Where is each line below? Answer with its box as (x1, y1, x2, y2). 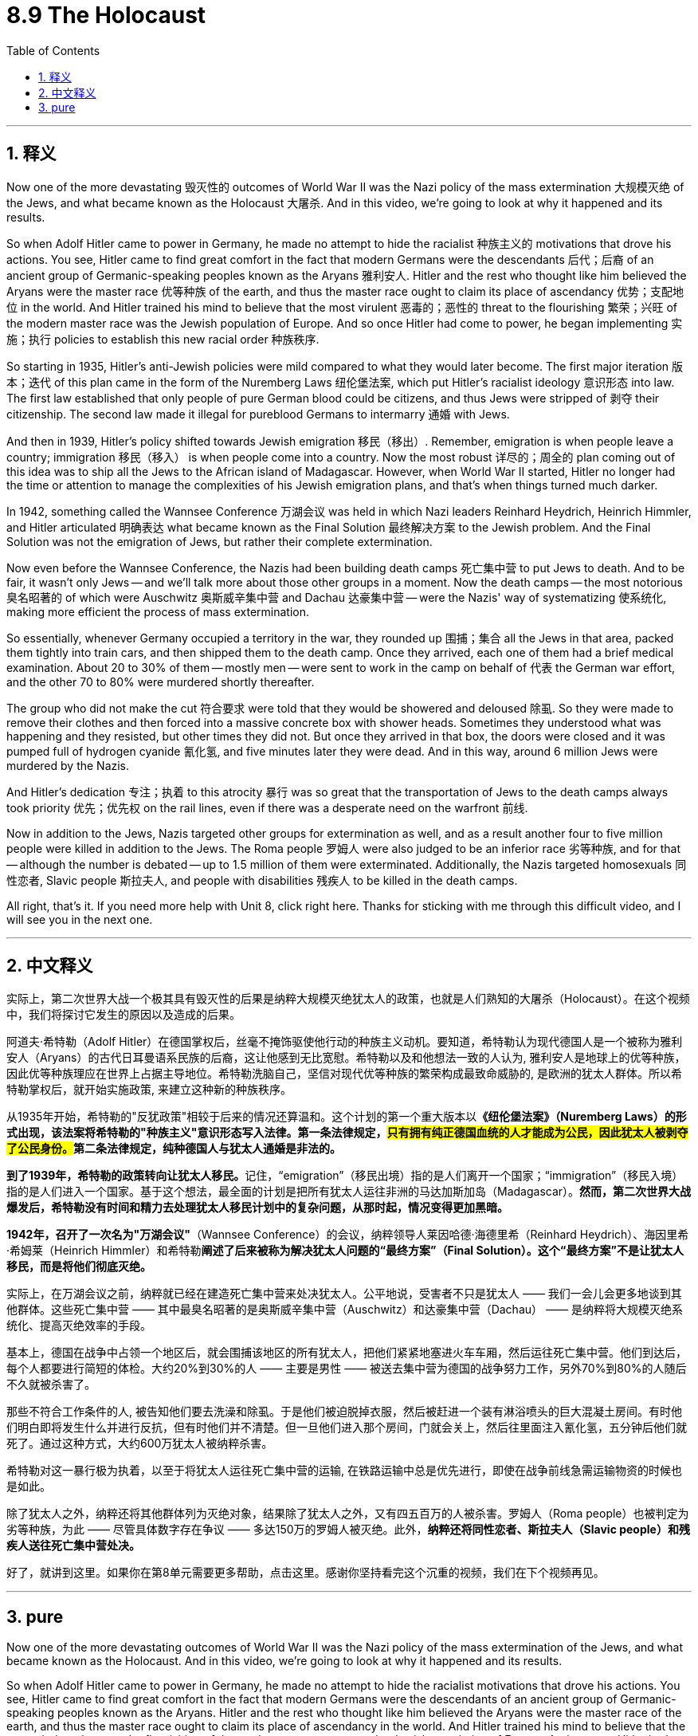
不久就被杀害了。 (6, 1377, 96, 1392)
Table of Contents (6, 43, 100, 57)
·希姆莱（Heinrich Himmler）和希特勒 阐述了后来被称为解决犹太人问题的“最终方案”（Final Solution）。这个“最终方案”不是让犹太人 (6, 1243, 684, 1258)
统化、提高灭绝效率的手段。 (6, 1318, 151, 1333)
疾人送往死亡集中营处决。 (6, 1538, 140, 1553)
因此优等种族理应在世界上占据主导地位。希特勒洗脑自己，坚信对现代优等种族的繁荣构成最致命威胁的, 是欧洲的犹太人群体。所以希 (6, 1066, 682, 1081)
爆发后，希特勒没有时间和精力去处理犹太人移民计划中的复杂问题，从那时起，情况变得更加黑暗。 (6, 1200, 508, 1215)
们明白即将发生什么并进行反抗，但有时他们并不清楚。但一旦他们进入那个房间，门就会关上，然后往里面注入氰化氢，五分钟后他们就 (6, 1420, 687, 1435)
